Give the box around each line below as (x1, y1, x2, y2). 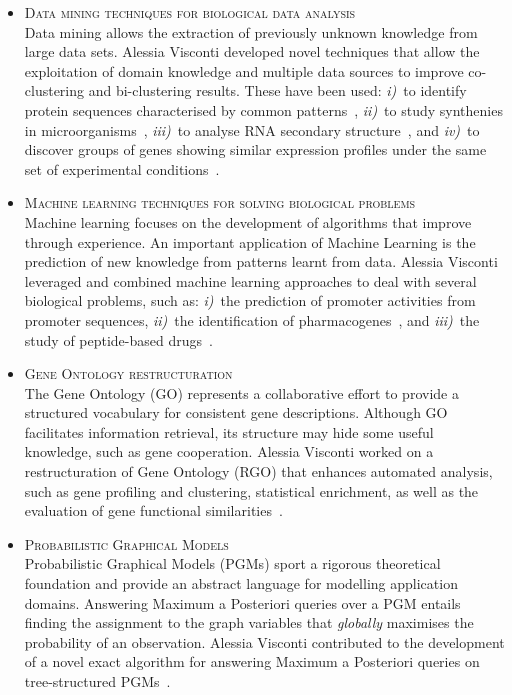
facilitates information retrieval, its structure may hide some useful (24, 421, 434, 442)
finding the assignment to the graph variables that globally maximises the (24, 612, 474, 633)
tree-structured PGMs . (24, 671, 171, 691)
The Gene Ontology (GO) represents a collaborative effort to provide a (24, 382, 459, 403)
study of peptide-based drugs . (24, 329, 213, 350)
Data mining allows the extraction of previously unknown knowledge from (24, 21, 478, 42)
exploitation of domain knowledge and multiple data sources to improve (24, 60, 464, 81)
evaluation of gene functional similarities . (24, 500, 283, 521)
